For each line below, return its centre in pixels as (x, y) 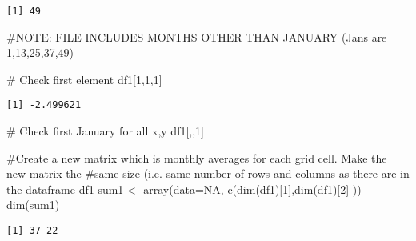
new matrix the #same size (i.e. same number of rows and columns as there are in (208, 173)
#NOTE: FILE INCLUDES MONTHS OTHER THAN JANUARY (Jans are (197, 36)
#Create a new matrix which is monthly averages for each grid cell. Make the (197, 157)
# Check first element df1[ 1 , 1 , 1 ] (84, 79)
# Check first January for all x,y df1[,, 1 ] (106, 131)
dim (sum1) (33, 205)
